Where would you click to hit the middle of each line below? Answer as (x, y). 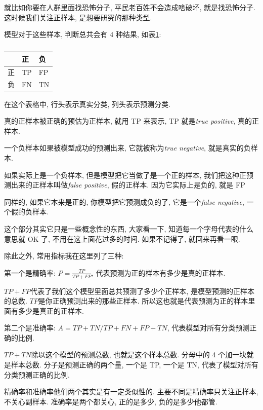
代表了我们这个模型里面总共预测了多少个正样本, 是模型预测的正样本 (142, 291)
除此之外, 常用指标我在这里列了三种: (64, 256)
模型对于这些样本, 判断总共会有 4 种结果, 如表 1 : (83, 34)
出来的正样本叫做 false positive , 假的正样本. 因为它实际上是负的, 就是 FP (128, 185)
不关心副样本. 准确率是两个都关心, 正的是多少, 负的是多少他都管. (111, 401)
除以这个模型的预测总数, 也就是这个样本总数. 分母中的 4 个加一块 (139, 355)
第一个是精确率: (30, 272)
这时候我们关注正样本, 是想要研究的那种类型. (78, 17)
